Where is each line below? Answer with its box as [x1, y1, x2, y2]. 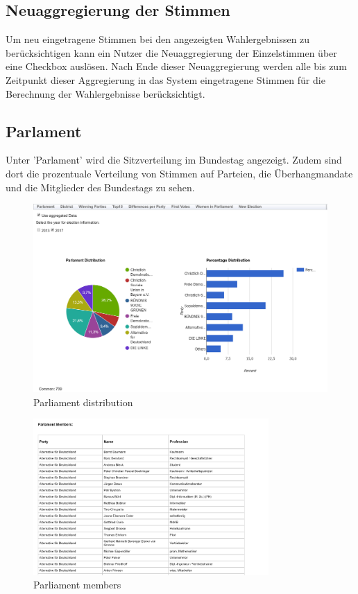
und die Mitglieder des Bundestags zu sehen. [6, 180, 195, 194]
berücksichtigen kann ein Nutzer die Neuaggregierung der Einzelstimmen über [6, 45, 337, 60]
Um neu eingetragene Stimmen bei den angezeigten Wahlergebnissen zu [6, 32, 310, 46]
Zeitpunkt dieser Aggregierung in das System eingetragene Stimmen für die [6, 72, 325, 87]
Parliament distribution [33, 394, 133, 409]
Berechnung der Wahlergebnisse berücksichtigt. [6, 86, 205, 101]
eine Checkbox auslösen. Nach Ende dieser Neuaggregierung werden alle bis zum [6, 59, 347, 73]
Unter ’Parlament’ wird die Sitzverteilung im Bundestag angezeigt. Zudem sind [6, 152, 342, 167]
